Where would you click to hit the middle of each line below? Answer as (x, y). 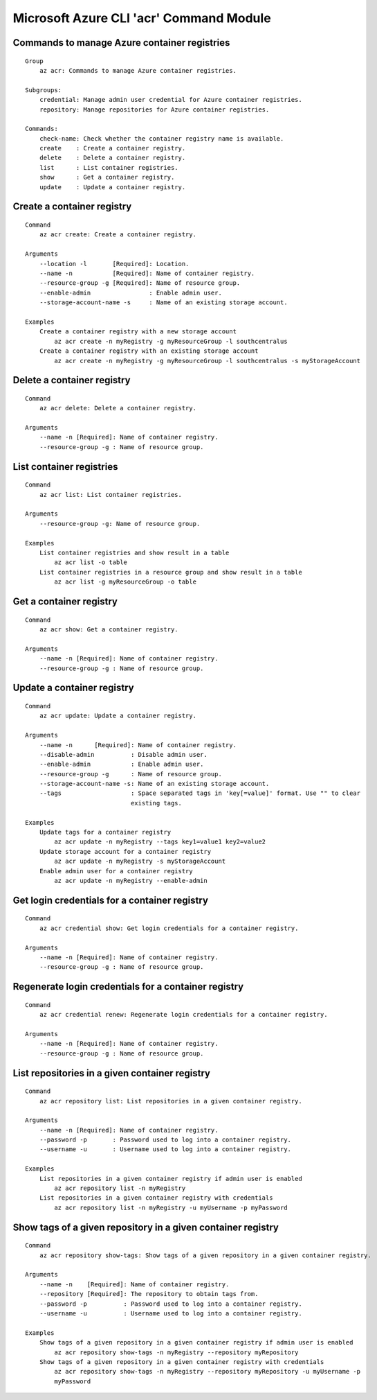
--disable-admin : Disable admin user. (123, 754)
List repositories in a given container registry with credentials (156, 1198)
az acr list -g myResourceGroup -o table (126, 582)
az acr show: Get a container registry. (109, 629)
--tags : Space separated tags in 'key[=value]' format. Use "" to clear (200, 793)
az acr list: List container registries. (111, 495)
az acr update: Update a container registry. (118, 716)
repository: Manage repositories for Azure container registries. (154, 110)
